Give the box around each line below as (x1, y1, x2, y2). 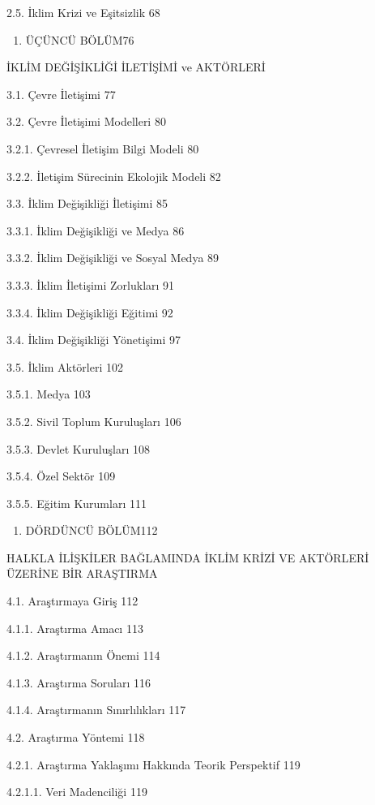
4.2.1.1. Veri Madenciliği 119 (6, 783, 147, 800)
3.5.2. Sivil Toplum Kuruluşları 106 (6, 412, 181, 429)
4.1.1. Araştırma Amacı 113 (6, 619, 143, 636)
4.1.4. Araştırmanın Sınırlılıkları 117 (6, 701, 186, 718)
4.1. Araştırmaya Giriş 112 (6, 592, 138, 609)
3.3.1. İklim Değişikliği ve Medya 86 (6, 222, 185, 239)
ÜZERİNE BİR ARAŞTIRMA (6, 565, 158, 582)
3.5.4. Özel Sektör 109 (6, 467, 116, 484)
